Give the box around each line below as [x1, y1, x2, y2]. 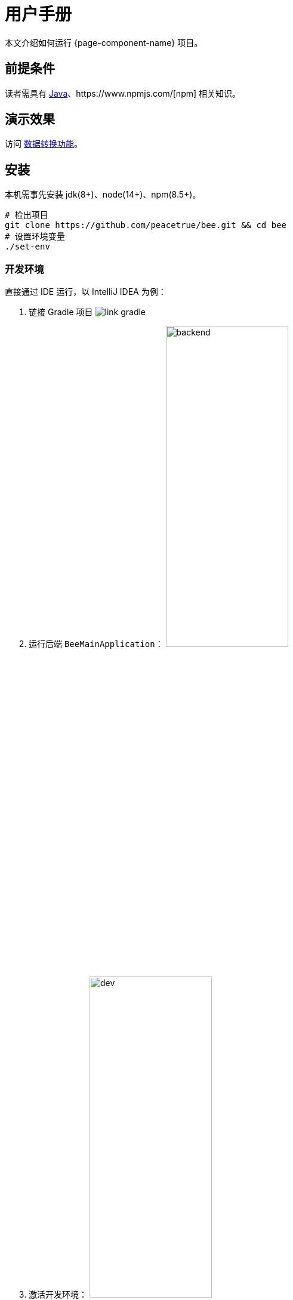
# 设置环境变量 [5, 232, 65, 242]
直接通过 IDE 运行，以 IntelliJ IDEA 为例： [5, 287, 166, 297]
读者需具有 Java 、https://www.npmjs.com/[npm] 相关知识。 [5, 88, 241, 98]
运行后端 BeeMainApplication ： [29, 639, 164, 649]
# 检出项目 [5, 210, 48, 220]
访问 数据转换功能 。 [5, 138, 82, 149]
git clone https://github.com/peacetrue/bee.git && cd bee [5, 220, 287, 230]
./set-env [5, 242, 50, 252]
